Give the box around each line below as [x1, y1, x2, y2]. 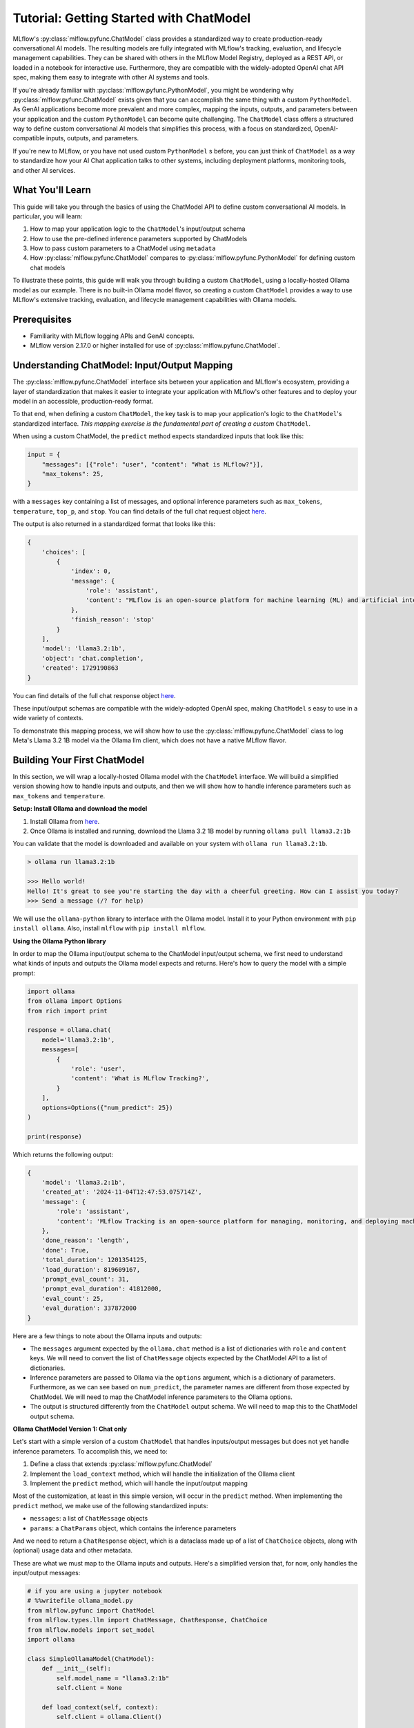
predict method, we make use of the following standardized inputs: [12, 1501, 208, 1510]
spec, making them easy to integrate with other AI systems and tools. [12, 73, 210, 82]
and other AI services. [12, 166, 76, 174]
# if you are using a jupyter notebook [27, 1587, 162, 1595]
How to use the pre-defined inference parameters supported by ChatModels [30, 234, 248, 243]
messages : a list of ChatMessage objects [30, 1514, 148, 1523]
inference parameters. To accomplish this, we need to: [12, 1447, 168, 1455]
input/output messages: [12, 1569, 81, 1577]
